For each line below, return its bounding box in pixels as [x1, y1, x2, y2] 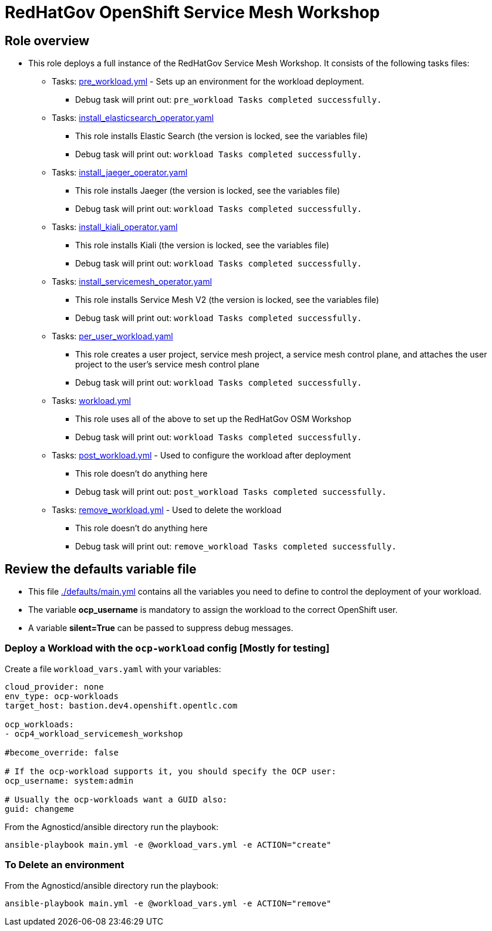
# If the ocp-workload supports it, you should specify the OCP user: [5, 766, 336, 776]
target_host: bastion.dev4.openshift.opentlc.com [5, 700, 238, 710]
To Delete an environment [5, 859, 124, 871]
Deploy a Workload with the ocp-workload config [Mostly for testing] [5, 642, 330, 655]
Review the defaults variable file [5, 561, 197, 576]
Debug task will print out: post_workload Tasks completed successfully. [75, 487, 387, 497]
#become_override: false [5, 747, 119, 757]
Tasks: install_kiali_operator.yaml [52, 222, 178, 232]
